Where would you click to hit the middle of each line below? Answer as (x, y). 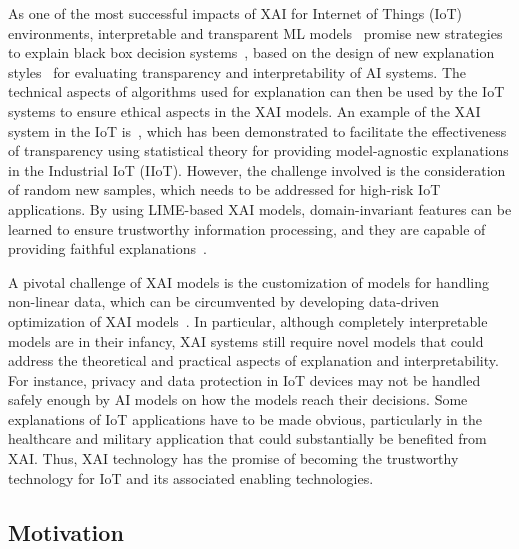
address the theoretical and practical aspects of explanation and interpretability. (253, 360)
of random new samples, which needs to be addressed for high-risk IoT (224, 189)
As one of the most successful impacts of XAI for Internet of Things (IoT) (235, 13)
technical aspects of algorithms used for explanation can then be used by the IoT (256, 91)
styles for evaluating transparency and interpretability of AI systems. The (237, 71)
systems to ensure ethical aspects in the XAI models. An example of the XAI (244, 110)
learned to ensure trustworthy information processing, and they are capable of (247, 228)
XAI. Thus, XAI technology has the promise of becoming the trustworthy (233, 458)
